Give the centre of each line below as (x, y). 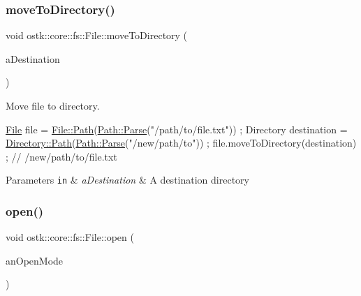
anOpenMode (35, 260)
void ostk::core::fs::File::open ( (70, 237)
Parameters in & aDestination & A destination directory (127, 180)
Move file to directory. (53, 105)
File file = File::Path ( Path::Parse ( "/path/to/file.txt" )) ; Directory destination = (177, 129)
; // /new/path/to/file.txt (61, 156)
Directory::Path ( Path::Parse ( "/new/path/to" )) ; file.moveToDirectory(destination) (181, 143)
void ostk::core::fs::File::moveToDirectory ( (97, 35)
